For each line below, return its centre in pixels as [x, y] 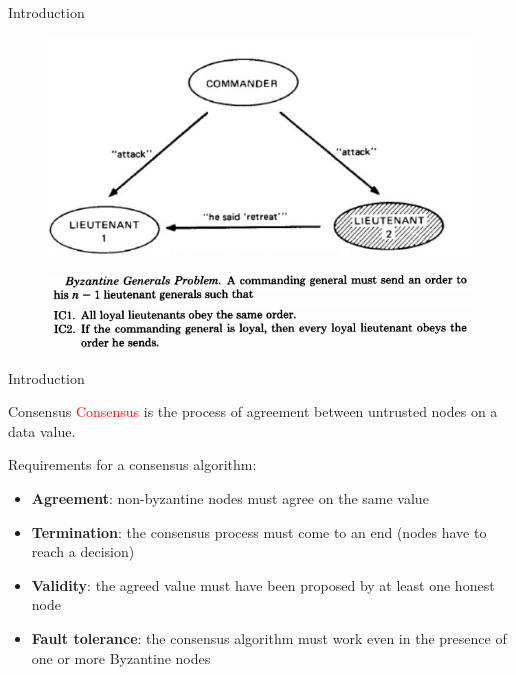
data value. [42, 430]
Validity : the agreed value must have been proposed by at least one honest [263, 584]
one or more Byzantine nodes [121, 657]
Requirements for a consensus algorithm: [132, 464]
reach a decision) [83, 551]
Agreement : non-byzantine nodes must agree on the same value [230, 498]
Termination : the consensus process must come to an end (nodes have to [259, 531]
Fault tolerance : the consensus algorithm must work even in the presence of [269, 638]
